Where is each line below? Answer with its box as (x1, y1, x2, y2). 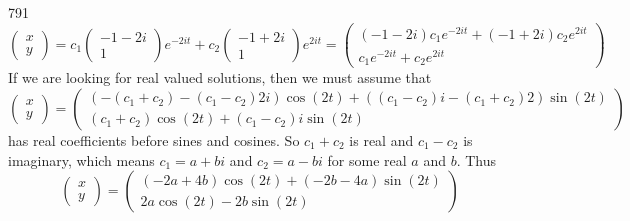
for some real (327, 149, 407, 170)
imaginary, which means (8, 149, 155, 170)
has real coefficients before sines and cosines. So (8, 129, 300, 150)
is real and (349, 129, 414, 150)
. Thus (456, 149, 497, 170)
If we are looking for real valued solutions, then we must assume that (8, 67, 432, 88)
